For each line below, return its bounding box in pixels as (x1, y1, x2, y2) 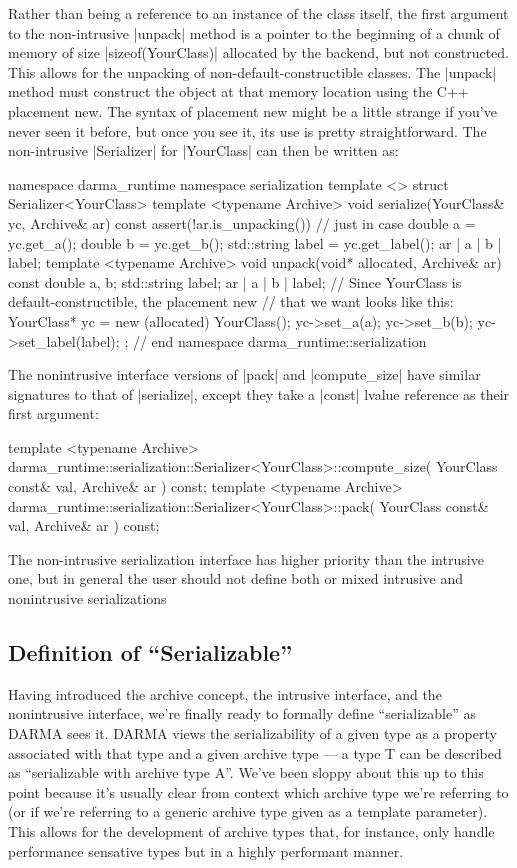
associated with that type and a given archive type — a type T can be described (8, 742, 502, 763)
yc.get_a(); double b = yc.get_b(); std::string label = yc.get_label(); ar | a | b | (8, 232, 502, 253)
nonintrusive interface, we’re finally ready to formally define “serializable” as (8, 703, 476, 724)
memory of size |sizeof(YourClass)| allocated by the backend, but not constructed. (8, 42, 509, 63)
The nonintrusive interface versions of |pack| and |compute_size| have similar (8, 364, 481, 385)
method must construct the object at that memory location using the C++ (8, 81, 469, 102)
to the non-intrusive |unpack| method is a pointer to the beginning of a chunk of (8, 22, 500, 43)
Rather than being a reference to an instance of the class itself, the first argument (8, 3, 509, 23)
